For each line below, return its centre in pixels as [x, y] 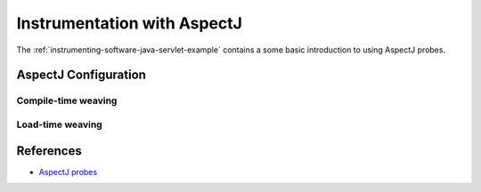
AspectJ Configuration [82, 75]
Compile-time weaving [67, 100]
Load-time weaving [59, 124]
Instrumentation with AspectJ [129, 23]
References [49, 151]
